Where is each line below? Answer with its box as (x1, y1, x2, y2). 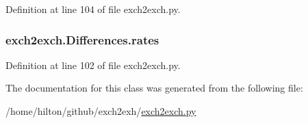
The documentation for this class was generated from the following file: (5, 81, 303, 95)
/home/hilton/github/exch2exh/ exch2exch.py (5, 104, 196, 118)
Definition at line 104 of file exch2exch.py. (5, 2, 181, 16)
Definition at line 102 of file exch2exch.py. (5, 57, 181, 72)
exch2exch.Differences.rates (5, 31, 159, 48)
